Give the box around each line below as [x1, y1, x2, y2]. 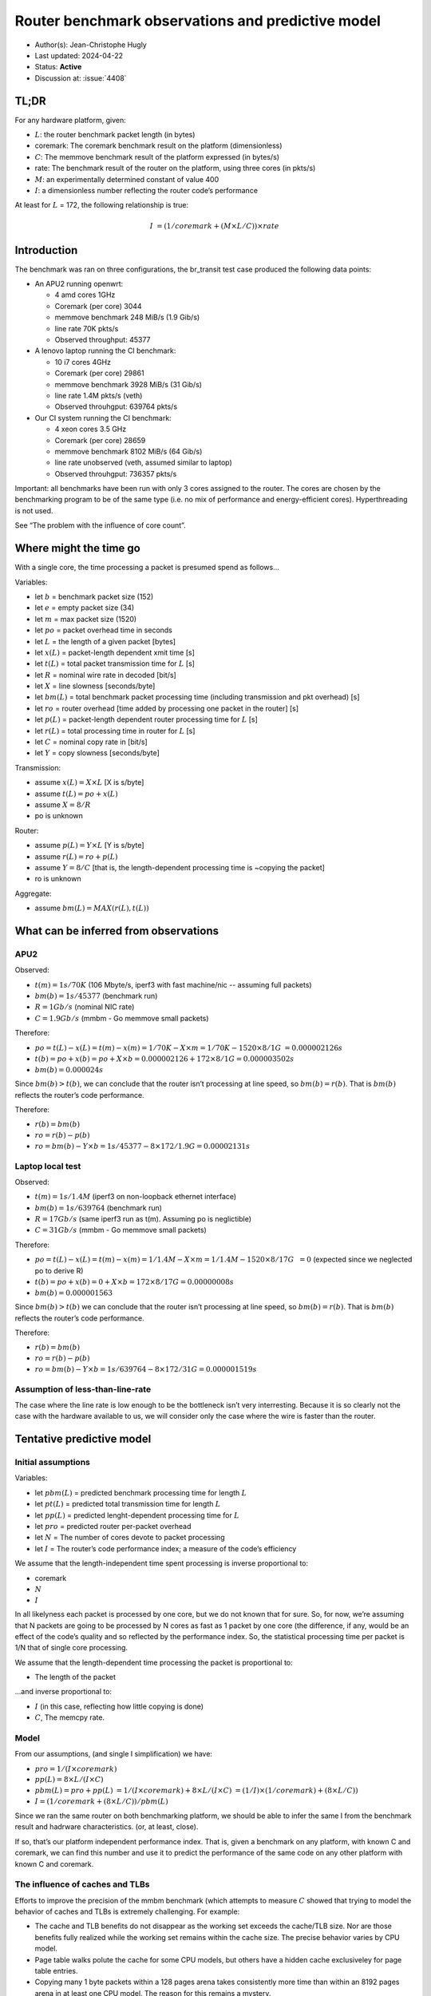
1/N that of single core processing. [14, 1643, 128, 1653]
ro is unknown [34, 874, 81, 884]
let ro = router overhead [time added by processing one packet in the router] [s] [34, 703, 299, 713]
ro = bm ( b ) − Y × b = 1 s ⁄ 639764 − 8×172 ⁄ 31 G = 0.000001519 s [34, 1364, 257, 1373]
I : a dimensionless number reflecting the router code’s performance [34, 185, 259, 195]
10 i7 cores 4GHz [54, 357, 112, 366]
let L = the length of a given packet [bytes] [34, 636, 176, 646]
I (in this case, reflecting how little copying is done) [34, 1701, 204, 1711]
